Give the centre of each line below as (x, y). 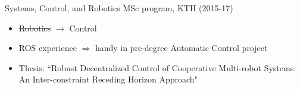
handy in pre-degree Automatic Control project (181, 48)
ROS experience (48, 48)
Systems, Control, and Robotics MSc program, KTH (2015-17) (119, 8)
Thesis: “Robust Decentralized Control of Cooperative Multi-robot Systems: (157, 67)
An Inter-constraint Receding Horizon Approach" (108, 79)
